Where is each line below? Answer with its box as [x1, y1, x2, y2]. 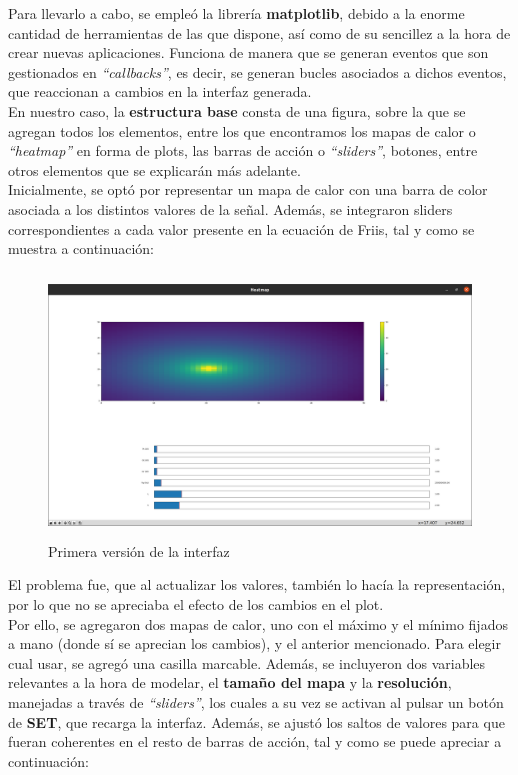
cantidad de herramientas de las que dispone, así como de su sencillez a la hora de [8, 22, 511, 43]
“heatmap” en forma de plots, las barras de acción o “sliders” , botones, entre [8, 140, 478, 161]
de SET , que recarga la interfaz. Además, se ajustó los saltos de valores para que [8, 711, 505, 732]
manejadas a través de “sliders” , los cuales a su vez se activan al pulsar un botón [8, 692, 504, 713]
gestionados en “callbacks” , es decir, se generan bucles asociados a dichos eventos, [8, 61, 507, 82]
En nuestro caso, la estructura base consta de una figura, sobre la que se [8, 100, 466, 121]
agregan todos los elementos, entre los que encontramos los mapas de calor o [8, 120, 476, 141]
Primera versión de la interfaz [48, 540, 230, 561]
